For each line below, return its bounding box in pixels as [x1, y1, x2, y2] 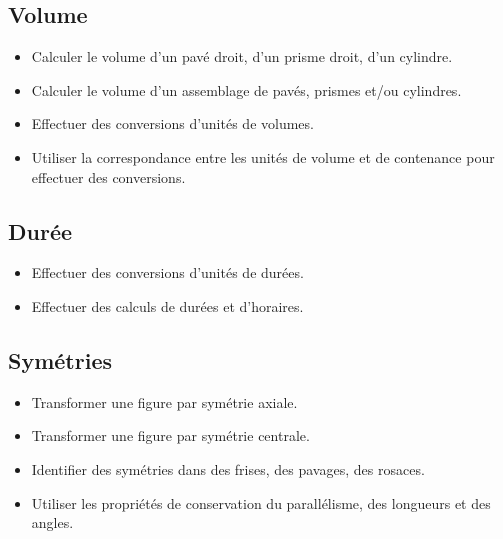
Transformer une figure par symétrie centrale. [31, 425, 310, 446]
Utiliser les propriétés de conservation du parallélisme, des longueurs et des [31, 492, 491, 513]
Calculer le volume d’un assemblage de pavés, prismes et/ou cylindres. [31, 79, 462, 100]
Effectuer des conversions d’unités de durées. [31, 262, 304, 283]
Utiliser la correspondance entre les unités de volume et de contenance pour [31, 146, 495, 167]
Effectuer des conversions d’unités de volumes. [31, 113, 314, 134]
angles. [31, 512, 74, 533]
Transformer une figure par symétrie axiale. [31, 391, 298, 412]
